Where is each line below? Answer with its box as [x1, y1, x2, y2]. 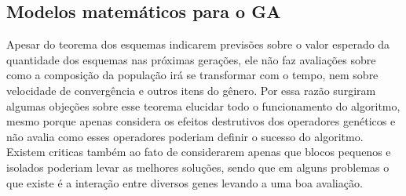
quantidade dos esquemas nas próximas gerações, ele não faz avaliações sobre [6, 51, 376, 67]
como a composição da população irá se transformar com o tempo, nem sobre [6, 67, 379, 83]
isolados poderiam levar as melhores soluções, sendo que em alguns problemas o [6, 158, 390, 175]
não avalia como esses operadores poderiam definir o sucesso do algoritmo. [6, 128, 364, 144]
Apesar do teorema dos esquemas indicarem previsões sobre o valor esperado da [6, 36, 390, 53]
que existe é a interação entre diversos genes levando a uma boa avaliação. [6, 174, 363, 191]
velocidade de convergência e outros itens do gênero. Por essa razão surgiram [6, 82, 376, 98]
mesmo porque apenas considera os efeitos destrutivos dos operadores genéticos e [6, 113, 396, 129]
